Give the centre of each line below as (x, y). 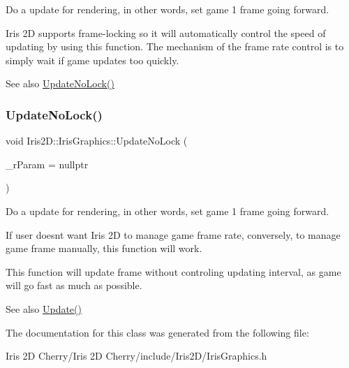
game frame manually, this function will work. (104, 248)
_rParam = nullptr (47, 164)
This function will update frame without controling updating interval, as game (173, 271)
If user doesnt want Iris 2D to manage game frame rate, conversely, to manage (173, 234)
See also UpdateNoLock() (60, 83)
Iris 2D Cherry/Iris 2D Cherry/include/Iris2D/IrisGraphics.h (136, 356)
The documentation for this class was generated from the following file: (157, 332)
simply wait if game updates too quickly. (92, 60)
